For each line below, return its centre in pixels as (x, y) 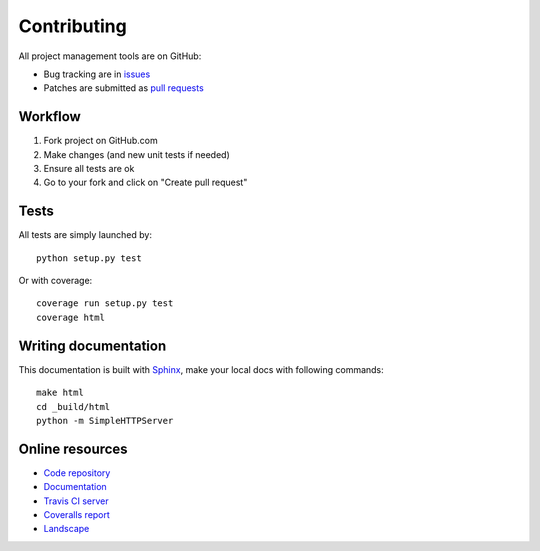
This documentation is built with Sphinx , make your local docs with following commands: (201, 369)
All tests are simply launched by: (85, 235)
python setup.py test (89, 258)
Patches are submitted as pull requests (123, 88)
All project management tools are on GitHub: (110, 56)
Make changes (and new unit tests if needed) (136, 154)
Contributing (72, 26)
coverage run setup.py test (105, 303)
